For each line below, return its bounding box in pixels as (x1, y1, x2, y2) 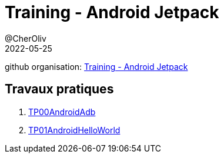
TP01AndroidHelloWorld (28, 125, 121, 135)
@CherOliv (5, 33, 46, 43)
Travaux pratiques (5, 82, 114, 97)
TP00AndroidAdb (28, 106, 96, 117)
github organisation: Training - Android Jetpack (5, 61, 188, 72)
